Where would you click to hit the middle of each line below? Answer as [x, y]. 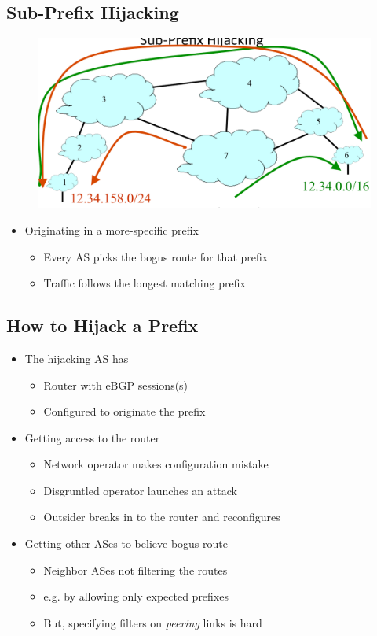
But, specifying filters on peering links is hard [153, 622]
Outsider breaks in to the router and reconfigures [162, 517]
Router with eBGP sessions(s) [116, 385]
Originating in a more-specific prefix [112, 229]
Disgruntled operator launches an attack [140, 490]
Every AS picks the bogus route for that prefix [156, 256]
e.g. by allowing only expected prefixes [136, 596]
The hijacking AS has [77, 358]
